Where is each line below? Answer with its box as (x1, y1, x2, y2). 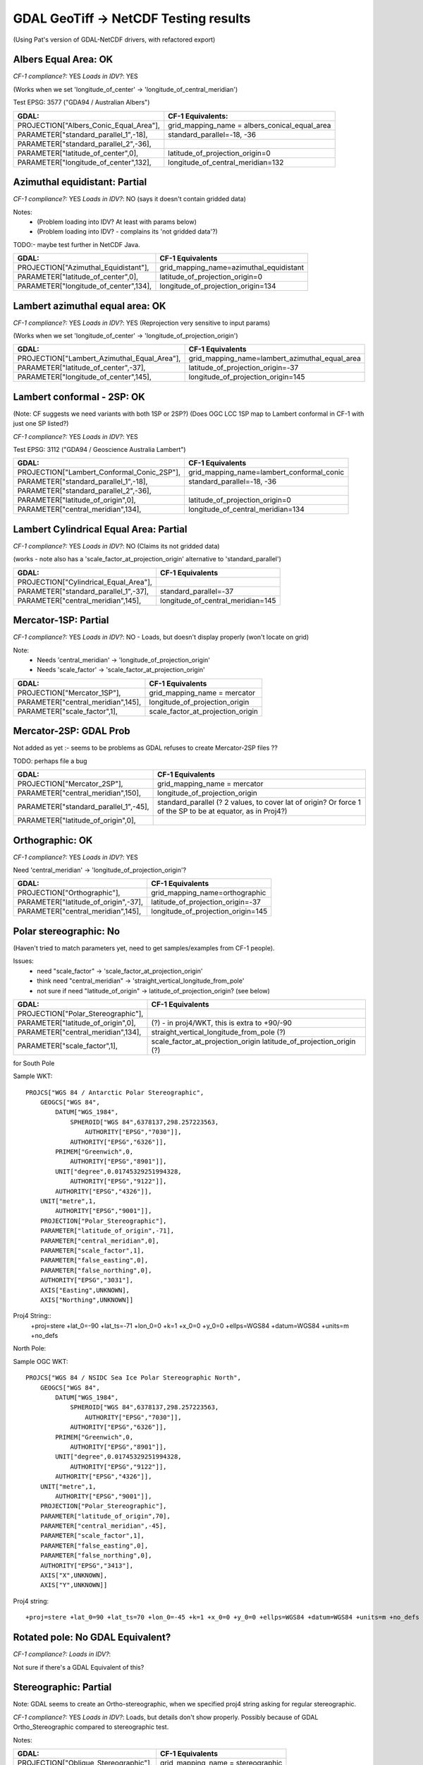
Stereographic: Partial (13, 1681, 112, 1694)
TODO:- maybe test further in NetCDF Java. (13, 240, 140, 249)
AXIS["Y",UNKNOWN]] (39, 1581, 108, 1589)
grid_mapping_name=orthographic (151, 888, 266, 898)
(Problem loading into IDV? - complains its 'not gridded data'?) (37, 227, 218, 236)
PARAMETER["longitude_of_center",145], (17, 372, 152, 382)
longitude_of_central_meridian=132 (168, 157, 284, 167)
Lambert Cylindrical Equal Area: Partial (13, 523, 188, 535)
